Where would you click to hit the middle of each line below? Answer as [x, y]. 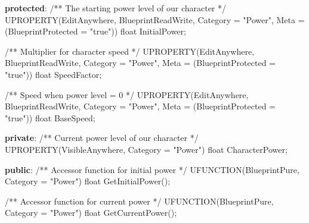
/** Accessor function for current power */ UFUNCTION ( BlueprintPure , [139, 201]
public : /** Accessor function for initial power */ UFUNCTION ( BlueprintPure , [152, 169]
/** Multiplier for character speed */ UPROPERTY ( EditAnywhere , [130, 51]
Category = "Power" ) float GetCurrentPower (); [91, 213]
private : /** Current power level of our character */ [102, 138]
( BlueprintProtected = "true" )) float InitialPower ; [95, 31]
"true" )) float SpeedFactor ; [53, 74]
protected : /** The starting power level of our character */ [116, 8]
